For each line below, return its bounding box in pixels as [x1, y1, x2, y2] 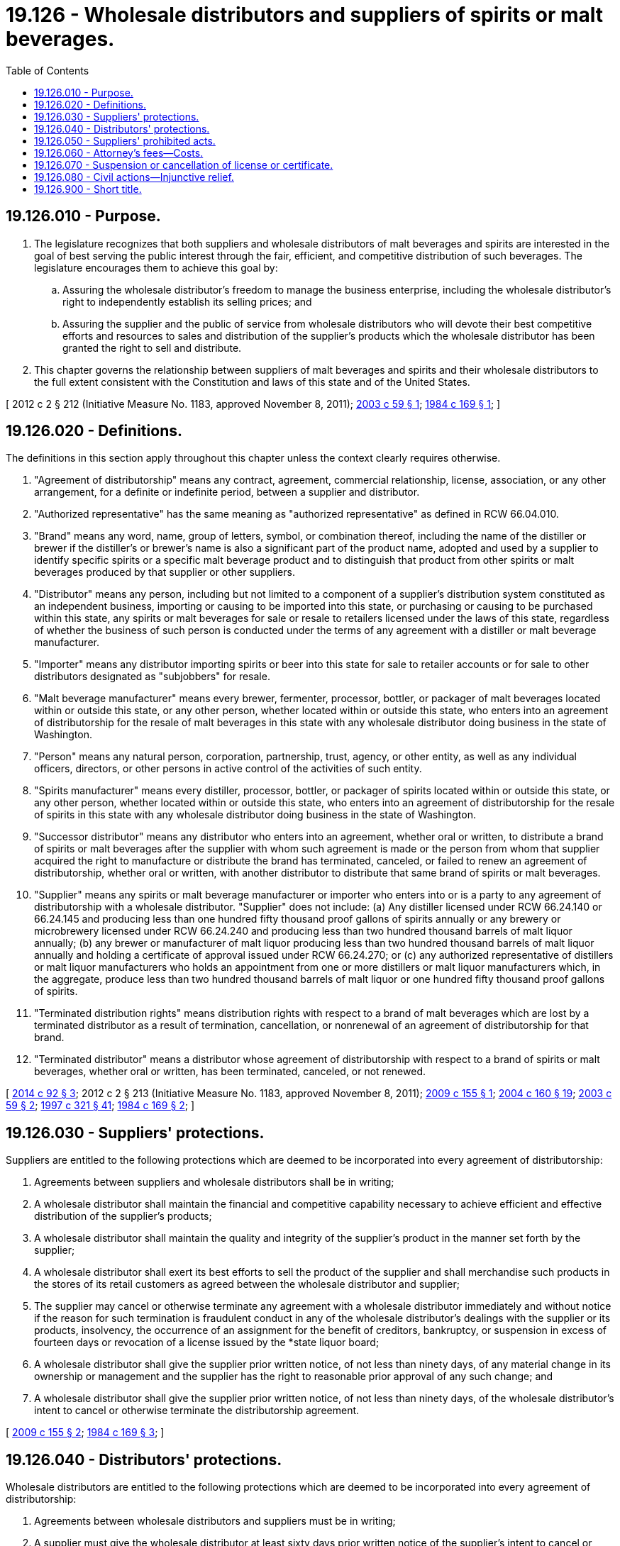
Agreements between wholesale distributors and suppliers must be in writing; [34, 1515, 396, 1528]
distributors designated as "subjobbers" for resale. [34, 670, 270, 683]
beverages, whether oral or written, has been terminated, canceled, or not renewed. [34, 1065, 426, 1078]
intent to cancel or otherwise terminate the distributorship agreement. [34, 1404, 360, 1417]
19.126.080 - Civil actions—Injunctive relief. [34, 170, 234, 183]
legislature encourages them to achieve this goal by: [34, 261, 278, 274]
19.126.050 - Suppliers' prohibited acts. [34, 134, 216, 147]
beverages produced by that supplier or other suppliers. [34, 566, 295, 579]
